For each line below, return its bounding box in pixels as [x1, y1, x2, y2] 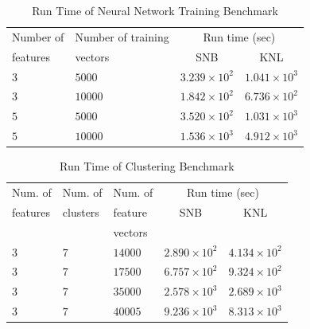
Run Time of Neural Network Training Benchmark [32, 2, 278, 18]
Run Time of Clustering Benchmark [60, 158, 234, 174]
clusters [62, 203, 99, 220]
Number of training [75, 28, 169, 45]
